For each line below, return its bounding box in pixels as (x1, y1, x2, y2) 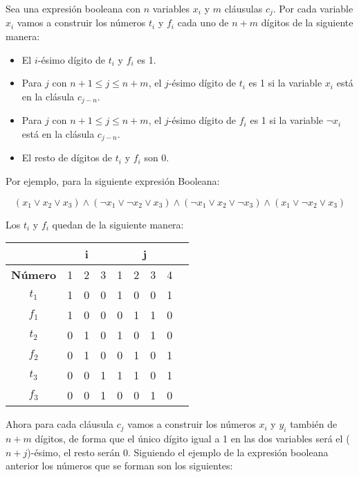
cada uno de (177, 15, 229, 30)
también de (290, 417, 338, 431)
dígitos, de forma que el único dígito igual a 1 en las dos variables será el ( (35, 431, 350, 445)
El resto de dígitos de (21, 150, 113, 165)
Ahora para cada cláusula (6, 417, 114, 431)
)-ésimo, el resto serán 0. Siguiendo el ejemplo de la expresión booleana (27, 444, 329, 459)
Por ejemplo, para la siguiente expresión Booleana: (6, 173, 220, 188)
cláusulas (224, 1, 263, 15)
